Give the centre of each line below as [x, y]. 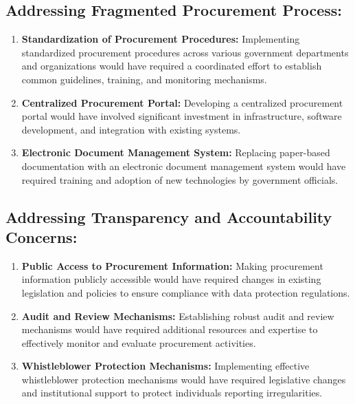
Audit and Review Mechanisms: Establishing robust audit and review [178, 316]
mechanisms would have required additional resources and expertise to [170, 329]
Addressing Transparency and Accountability [169, 216]
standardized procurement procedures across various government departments [185, 52]
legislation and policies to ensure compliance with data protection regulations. [186, 292]
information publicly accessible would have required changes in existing [171, 279]
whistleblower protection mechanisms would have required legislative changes [184, 379]
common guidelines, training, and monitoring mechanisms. [144, 79]
